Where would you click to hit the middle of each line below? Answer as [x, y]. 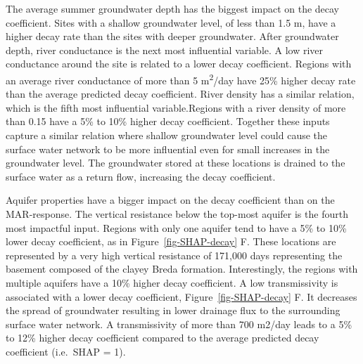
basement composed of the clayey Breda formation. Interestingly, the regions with [182, 269]
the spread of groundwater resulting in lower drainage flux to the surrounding [173, 310]
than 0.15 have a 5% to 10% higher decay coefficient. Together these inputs [168, 121]
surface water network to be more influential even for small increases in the [168, 149]
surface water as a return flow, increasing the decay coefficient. [141, 176]
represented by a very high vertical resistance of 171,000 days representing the [174, 255]
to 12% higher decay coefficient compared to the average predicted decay [163, 338]
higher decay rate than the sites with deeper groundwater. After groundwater [172, 36]
